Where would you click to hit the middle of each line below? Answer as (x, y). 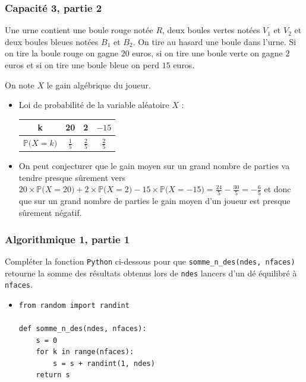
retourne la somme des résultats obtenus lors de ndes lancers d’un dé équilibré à (151, 273)
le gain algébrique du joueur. (99, 85)
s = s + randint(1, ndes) (104, 363)
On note (20, 85)
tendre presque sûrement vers (72, 177)
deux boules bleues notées (52, 41)
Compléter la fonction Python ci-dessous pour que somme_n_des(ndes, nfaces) (150, 261)
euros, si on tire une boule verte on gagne (207, 53)
